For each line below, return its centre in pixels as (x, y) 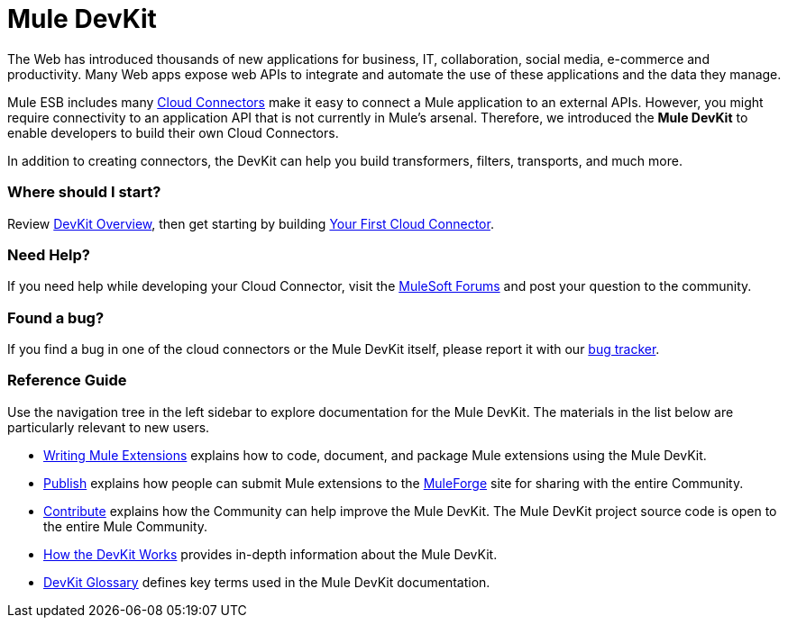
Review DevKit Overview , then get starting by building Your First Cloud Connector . (251, 223)
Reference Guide (67, 380)
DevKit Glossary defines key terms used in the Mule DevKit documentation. (267, 582)
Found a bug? (56, 317)
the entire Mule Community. (126, 526)
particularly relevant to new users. (109, 427)
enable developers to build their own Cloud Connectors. (173, 132)
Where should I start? (84, 192)
